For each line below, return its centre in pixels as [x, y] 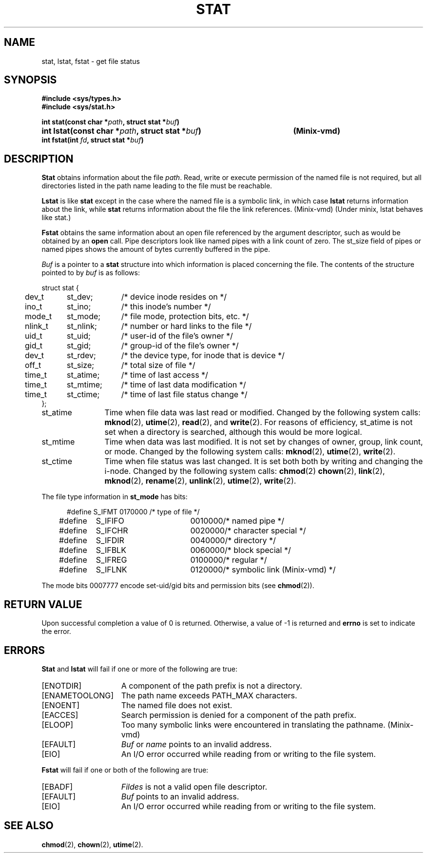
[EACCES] [60, 715]
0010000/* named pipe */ [237, 521]
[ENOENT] [60, 705]
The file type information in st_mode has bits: [115, 497]
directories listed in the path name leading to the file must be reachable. [157, 186]
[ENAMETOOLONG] [78, 695]
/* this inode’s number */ [166, 307]
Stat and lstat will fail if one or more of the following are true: [139, 669]
